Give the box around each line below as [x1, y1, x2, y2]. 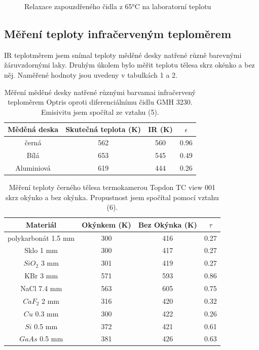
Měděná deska [8, 124, 59, 135]
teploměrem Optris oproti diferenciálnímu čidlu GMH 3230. [8, 97, 193, 107]
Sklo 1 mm [24, 245, 58, 256]
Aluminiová [15, 162, 51, 173]
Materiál [26, 219, 57, 230]
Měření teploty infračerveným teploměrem [4, 25, 232, 41]
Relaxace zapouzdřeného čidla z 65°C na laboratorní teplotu [24, 1, 211, 11]
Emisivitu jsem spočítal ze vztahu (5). [41, 106, 159, 117]
